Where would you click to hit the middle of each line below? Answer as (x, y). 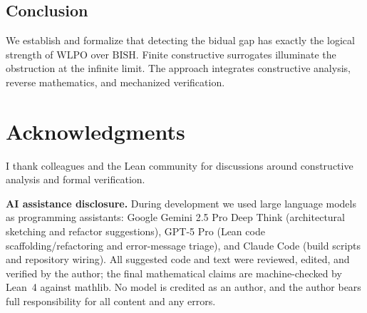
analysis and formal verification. (76, 179)
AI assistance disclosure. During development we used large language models (181, 203)
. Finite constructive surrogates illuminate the (236, 54)
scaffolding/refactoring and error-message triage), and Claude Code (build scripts (183, 245)
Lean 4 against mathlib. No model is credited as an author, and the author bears (183, 287)
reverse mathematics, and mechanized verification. (115, 82)
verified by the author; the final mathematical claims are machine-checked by (174, 273)
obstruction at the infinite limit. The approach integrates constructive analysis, (178, 68)
